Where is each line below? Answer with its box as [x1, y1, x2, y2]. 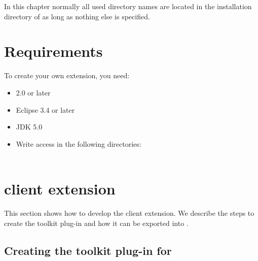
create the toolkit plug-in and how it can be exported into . [4, 217, 189, 228]
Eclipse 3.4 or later [16, 104, 75, 115]
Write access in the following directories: [16, 138, 141, 149]
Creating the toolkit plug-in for [4, 242, 172, 258]
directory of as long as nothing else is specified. [4, 11, 150, 21]
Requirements [4, 41, 103, 61]
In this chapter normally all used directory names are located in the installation [4, 1, 252, 11]
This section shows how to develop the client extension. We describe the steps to [4, 208, 254, 218]
